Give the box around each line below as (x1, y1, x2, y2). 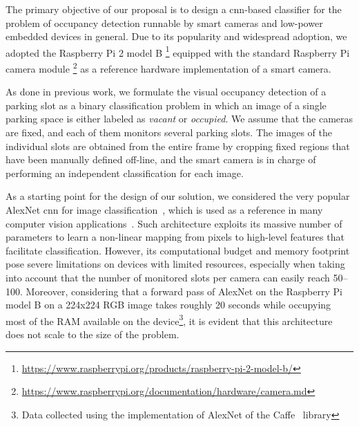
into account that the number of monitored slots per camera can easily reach (6, 270, 330, 284)
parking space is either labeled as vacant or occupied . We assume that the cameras (6, 111, 353, 126)
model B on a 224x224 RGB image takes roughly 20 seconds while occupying (6, 297, 331, 312)
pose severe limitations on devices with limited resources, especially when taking (6, 257, 345, 271)
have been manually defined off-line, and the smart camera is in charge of (6, 152, 316, 167)
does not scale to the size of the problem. (6, 327, 179, 342)
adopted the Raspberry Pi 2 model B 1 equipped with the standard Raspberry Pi (6, 43, 350, 59)
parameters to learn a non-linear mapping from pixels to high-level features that (6, 230, 345, 244)
